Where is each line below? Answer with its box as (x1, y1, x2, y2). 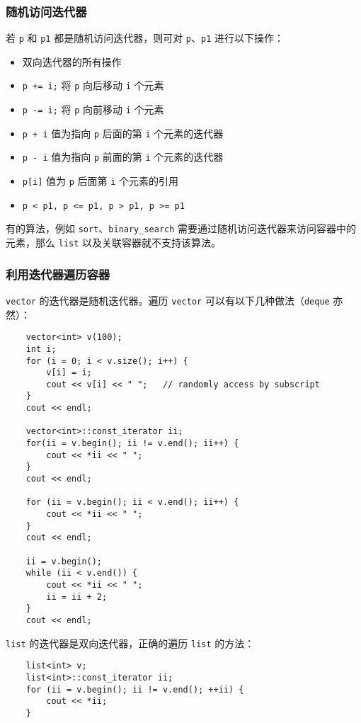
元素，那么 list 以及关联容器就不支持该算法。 (6, 235, 221, 250)
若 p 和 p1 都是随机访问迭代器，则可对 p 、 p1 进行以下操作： (6, 30, 284, 45)
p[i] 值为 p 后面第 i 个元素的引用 (22, 173, 179, 188)
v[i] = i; (46, 368, 92, 378)
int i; (25, 343, 57, 354)
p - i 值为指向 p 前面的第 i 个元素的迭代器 (22, 149, 224, 164)
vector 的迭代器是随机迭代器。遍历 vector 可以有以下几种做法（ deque (6, 292, 330, 307)
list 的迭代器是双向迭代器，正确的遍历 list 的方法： (6, 635, 255, 650)
